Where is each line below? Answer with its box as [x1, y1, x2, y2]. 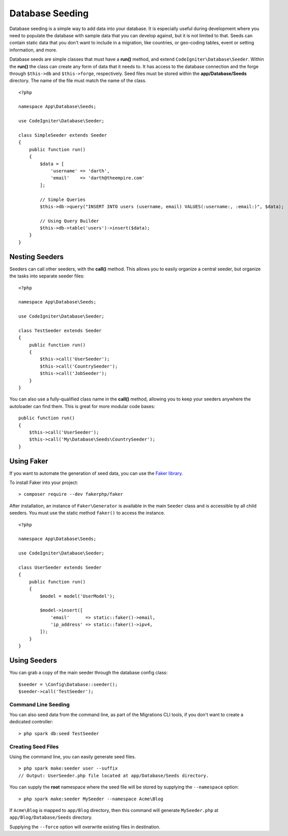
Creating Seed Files [9, 743, 59, 750]
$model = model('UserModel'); [40, 593, 116, 599]
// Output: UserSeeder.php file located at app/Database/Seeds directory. [18, 773, 209, 778]
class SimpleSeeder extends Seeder [18, 133, 107, 138]
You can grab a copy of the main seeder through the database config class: [9, 670, 168, 676]
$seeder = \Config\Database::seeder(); [18, 681, 118, 687]
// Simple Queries [40, 196, 86, 202]
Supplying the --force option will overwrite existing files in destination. [9, 824, 160, 830]
